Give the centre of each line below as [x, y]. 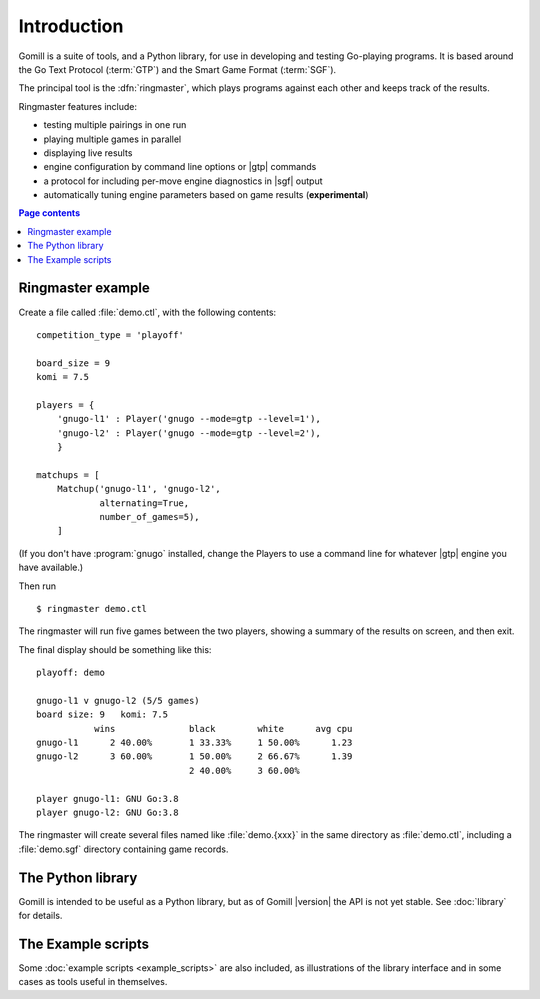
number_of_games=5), [149, 516]
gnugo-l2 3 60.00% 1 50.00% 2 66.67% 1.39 [194, 756]
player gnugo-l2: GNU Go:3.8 [107, 813]
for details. [40, 916]
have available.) [51, 567]
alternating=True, [144, 503]
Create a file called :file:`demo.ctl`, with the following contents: [147, 312]
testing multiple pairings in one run [115, 125]
